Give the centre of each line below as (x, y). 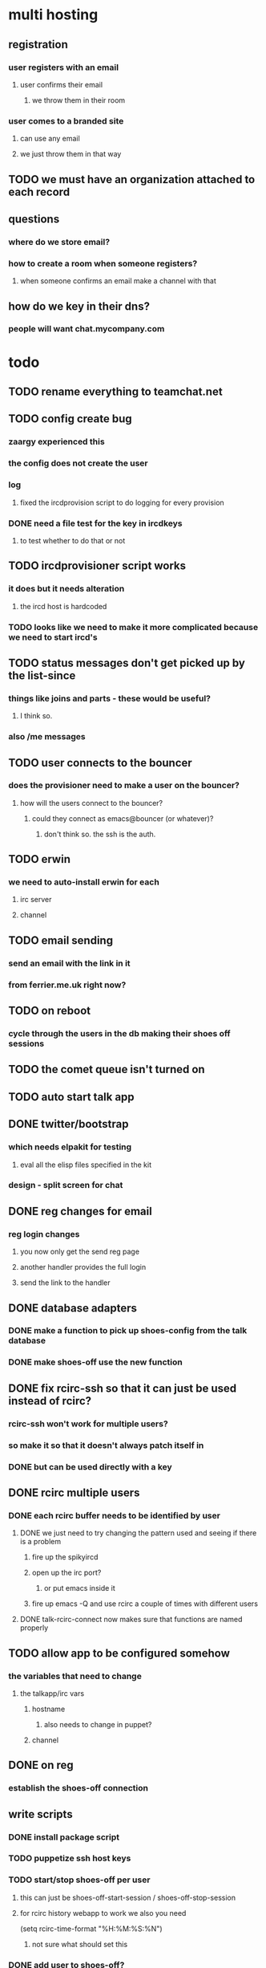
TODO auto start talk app (71, 1097)
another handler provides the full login (83, 1267)
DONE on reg (41, 1765)
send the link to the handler (65, 1283)
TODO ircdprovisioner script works (97, 566)
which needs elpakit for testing (70, 1147)
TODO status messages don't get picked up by (127, 663)
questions (34, 219)
